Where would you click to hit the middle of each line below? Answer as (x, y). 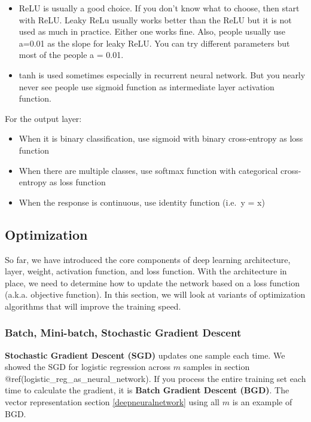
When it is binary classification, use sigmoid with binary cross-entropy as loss (161, 138)
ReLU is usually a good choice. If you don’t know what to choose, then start (159, 8)
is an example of (262, 402)
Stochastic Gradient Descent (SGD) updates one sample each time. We (145, 355)
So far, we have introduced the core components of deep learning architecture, (148, 259)
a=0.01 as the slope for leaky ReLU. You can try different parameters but (154, 43)
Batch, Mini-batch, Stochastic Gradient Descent (123, 333)
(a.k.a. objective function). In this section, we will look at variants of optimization (155, 294)
